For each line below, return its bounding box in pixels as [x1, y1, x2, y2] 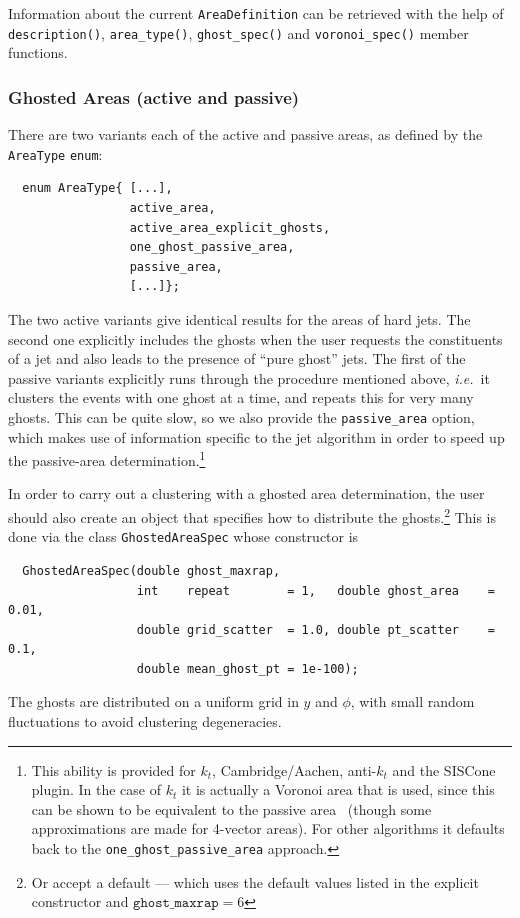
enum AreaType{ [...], [22, 181, 173, 196]
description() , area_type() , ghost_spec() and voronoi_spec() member [8, 22, 469, 43]
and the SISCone [392, 759, 496, 780]
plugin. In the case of [31, 779, 161, 800]
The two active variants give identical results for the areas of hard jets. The [8, 308, 471, 329]
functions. [8, 42, 68, 63]
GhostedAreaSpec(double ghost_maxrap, [22, 563, 281, 578]
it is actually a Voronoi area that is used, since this [181, 779, 495, 800]
